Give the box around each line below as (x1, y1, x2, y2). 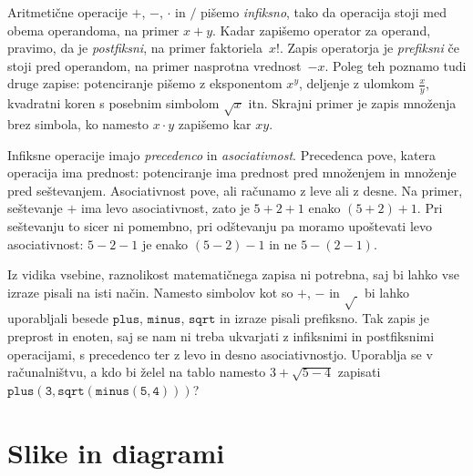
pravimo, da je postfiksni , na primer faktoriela (7, 38, 262, 57)
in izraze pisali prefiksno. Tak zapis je (220, 309, 429, 328)
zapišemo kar (178, 114, 252, 133)
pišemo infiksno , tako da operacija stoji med (201, 3, 447, 21)
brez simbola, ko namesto (7, 114, 149, 133)
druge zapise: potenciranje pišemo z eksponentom (7, 74, 283, 93)
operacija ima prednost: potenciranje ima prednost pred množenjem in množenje (7, 163, 457, 182)
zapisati (337, 362, 381, 381)
